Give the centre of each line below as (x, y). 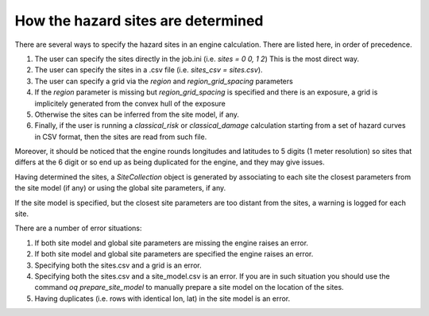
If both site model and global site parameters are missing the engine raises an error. (172, 243)
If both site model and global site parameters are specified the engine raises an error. (174, 254)
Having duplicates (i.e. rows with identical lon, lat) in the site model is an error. (162, 299)
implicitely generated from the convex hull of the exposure (130, 103)
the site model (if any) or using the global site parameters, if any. (120, 188)
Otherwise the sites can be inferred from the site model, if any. (137, 114)
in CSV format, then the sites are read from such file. (121, 137)
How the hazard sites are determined (139, 21)
